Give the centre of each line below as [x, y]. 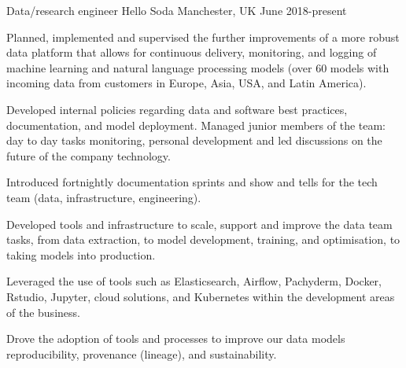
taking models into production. [81, 254]
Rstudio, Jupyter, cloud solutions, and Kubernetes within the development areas [201, 296]
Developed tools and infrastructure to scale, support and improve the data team [199, 224]
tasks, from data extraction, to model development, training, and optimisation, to [203, 239]
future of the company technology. [89, 155]
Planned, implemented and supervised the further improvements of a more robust [203, 37]
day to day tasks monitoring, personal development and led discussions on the [194, 140]
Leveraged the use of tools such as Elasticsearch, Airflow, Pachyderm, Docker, [194, 281]
